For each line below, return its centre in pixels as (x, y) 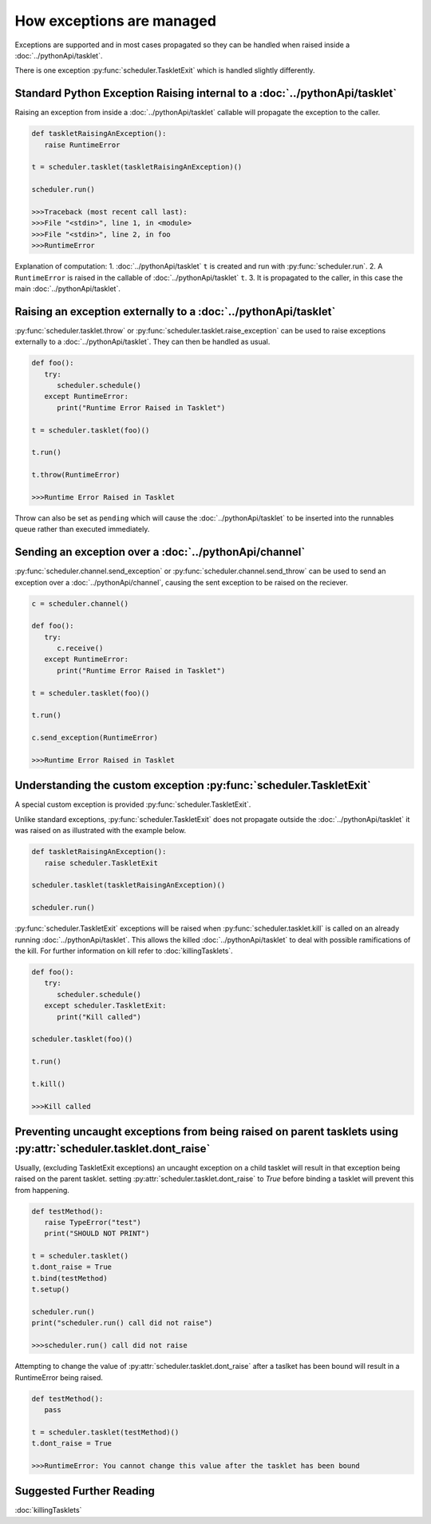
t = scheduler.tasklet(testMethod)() (105, 1432)
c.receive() (80, 648)
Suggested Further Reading (85, 1491)
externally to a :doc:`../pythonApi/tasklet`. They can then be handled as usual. (142, 342)
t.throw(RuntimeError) (76, 475)
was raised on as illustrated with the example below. (101, 831)
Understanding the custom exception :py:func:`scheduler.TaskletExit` (193, 786)
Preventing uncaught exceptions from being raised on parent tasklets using (207, 1132)
